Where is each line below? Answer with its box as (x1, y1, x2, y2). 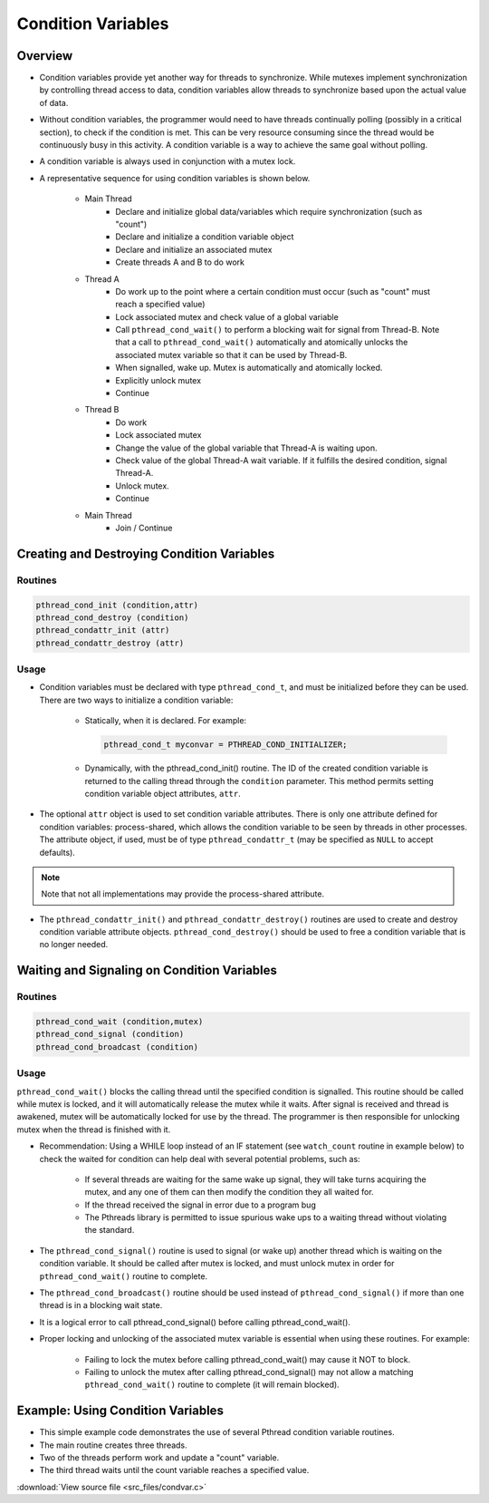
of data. (39, 97, 69, 108)
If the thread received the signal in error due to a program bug (84, 1199, 316, 1210)
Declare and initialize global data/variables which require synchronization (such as (115, 206, 423, 217)
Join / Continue (115, 522, 173, 533)
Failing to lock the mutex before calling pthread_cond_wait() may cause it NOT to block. (84, 1353, 411, 1364)
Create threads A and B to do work (115, 257, 244, 267)
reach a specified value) (115, 299, 206, 310)
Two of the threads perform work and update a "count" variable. (39, 1452, 280, 1463)
